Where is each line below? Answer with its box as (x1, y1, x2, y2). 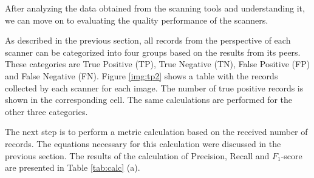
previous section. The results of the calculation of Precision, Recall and (5, 149, 270, 162)
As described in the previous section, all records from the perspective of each (5, 34, 291, 47)
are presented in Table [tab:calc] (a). (5, 161, 140, 174)
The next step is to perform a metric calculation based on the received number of (5, 125, 308, 138)
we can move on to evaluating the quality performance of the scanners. (5, 13, 268, 26)
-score (281, 149, 302, 162)
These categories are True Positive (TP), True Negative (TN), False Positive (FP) (5, 58, 310, 70)
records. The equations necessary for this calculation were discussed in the (5, 137, 281, 150)
